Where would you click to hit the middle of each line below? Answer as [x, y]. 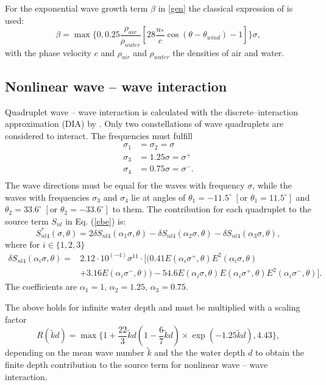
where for [23, 244]
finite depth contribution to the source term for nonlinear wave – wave [136, 364]
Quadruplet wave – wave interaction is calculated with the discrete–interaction [151, 111]
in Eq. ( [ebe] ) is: [96, 221]
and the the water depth [200, 352]
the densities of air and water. [229, 52]
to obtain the [280, 352]
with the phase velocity [48, 52]
